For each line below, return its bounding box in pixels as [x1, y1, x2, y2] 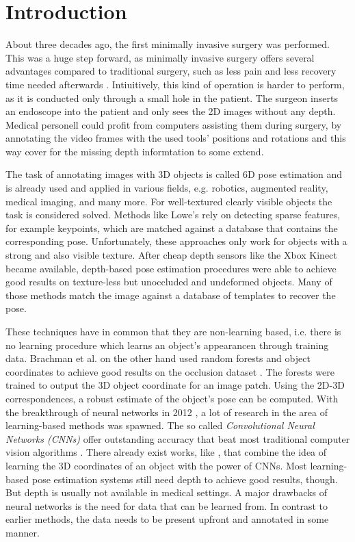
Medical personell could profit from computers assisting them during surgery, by [5, 117, 342, 131]
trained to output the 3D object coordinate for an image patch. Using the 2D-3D [5, 378, 345, 392]
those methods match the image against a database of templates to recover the [5, 287, 336, 302]
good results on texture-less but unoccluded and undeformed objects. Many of [5, 274, 332, 289]
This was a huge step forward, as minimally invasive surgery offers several [5, 50, 315, 64]
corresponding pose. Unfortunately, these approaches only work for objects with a [5, 234, 347, 248]
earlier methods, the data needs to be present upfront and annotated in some [5, 512, 329, 526]
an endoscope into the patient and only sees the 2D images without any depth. [5, 104, 336, 118]
